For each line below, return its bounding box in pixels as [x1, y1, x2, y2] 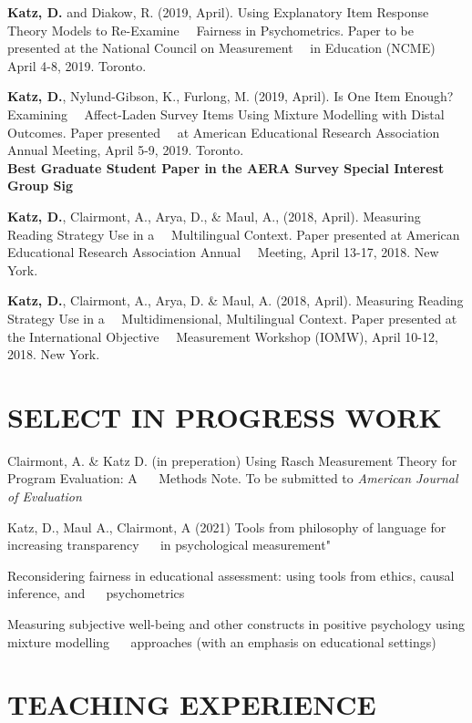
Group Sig [7, 176, 74, 195]
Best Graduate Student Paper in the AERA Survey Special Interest [7, 158, 445, 177]
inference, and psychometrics [7, 584, 185, 603]
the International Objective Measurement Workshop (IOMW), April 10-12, [7, 326, 438, 346]
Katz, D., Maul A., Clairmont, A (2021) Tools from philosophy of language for [7, 517, 446, 536]
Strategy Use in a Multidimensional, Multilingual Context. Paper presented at [7, 308, 457, 327]
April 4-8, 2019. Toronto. [7, 56, 147, 75]
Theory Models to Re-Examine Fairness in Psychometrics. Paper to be [7, 20, 414, 39]
